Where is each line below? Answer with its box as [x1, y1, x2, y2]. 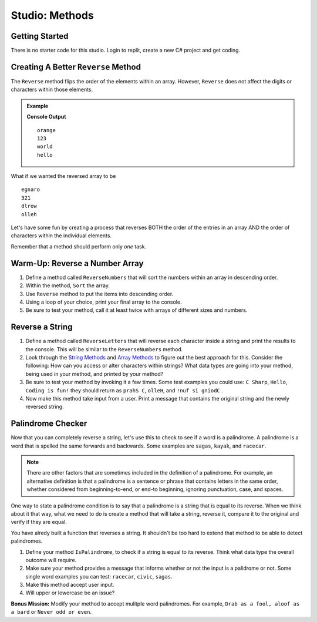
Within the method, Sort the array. [25, 282, 110, 289]
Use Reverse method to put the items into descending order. [25, 290, 174, 297]
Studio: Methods [11, 9, 94, 22]
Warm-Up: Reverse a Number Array [11, 258, 144, 268]
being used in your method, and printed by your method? [25, 370, 164, 377]
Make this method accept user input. [25, 581, 114, 589]
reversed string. [25, 403, 64, 411]
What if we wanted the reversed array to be [11, 173, 116, 180]
